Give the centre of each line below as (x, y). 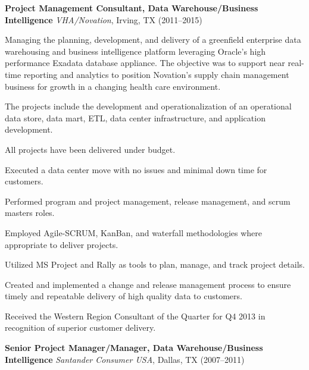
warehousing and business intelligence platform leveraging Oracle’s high (135, 51)
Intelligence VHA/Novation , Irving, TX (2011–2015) (104, 19)
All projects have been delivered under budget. (90, 149)
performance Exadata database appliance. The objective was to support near (145, 63)
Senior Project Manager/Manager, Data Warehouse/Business (134, 348)
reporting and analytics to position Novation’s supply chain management (156, 74)
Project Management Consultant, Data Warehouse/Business (132, 8)
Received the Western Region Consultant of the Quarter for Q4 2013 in (135, 316)
